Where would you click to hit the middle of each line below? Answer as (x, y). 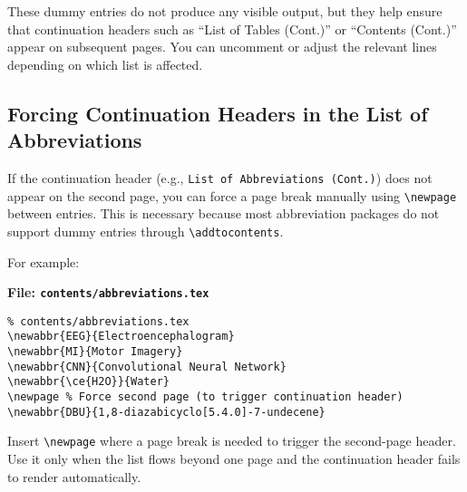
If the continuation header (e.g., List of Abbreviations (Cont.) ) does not (220, 177)
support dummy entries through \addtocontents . (146, 231)
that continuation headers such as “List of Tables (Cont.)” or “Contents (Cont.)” (232, 29)
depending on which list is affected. (105, 64)
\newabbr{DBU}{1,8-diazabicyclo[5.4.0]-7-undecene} (166, 412)
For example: (44, 261)
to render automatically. (74, 476)
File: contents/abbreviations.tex (108, 292)
